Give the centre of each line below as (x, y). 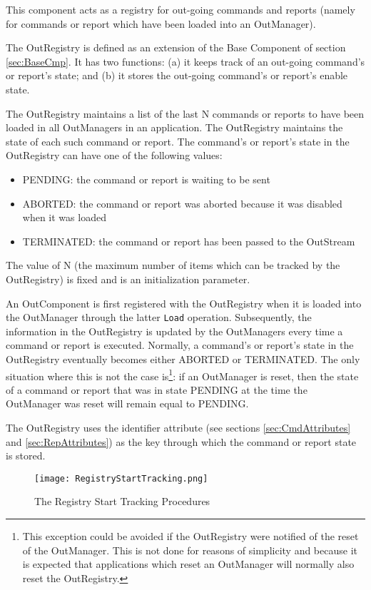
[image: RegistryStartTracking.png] (121, 478)
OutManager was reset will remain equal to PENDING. (127, 403)
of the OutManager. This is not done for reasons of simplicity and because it (190, 550)
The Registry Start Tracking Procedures (122, 501)
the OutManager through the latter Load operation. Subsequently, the (159, 317)
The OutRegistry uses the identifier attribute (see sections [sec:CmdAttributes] (178, 427)
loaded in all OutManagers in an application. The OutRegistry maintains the (174, 127)
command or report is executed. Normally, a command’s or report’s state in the (180, 345)
